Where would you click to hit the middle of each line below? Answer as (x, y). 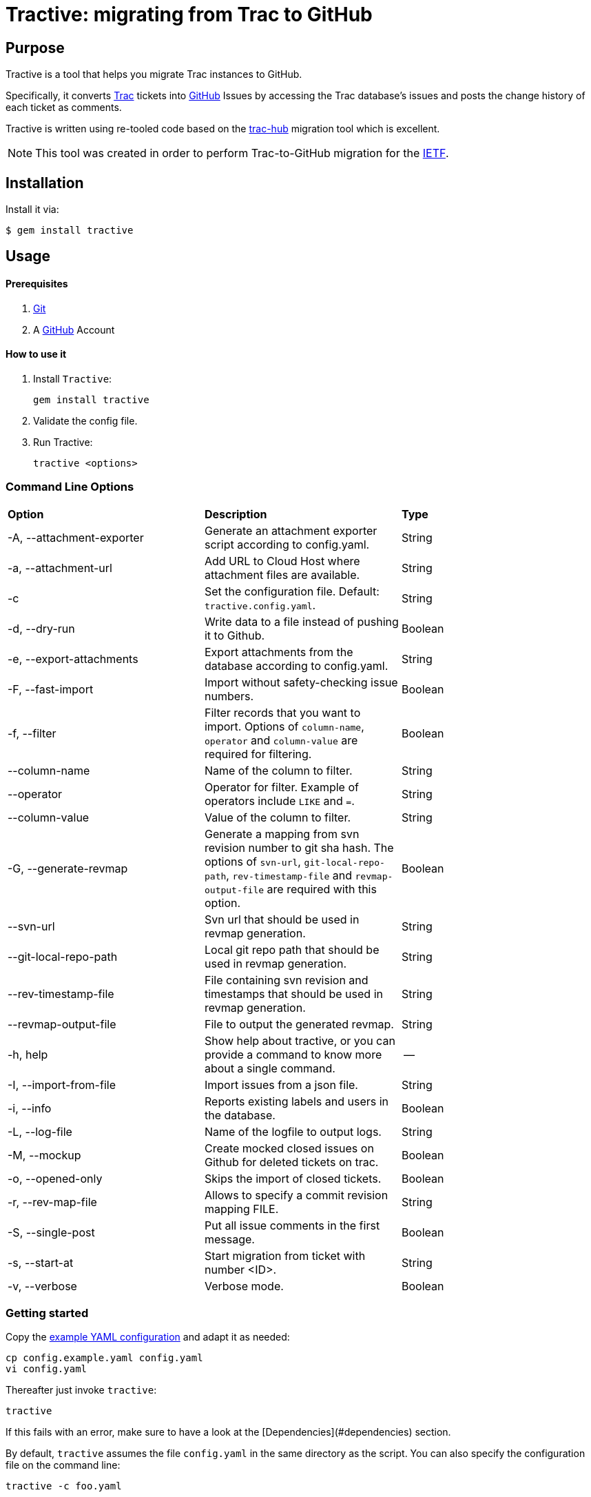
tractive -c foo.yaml (64, 1486)
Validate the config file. (85, 420)
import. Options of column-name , (284, 726)
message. (229, 1239)
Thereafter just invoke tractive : (81, 1390)
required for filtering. (258, 754)
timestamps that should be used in (293, 994)
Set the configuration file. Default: (292, 591)
